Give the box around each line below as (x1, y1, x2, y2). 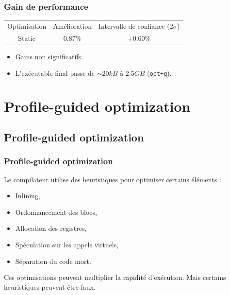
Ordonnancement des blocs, (15, 207, 97, 217)
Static (18, 33, 35, 43)
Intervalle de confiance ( (99, 20, 170, 31)
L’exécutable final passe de (15, 68, 95, 78)
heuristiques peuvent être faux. (4, 281, 96, 292)
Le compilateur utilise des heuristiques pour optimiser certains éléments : (4, 174, 221, 184)
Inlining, (15, 191, 40, 201)
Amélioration (53, 20, 92, 31)
